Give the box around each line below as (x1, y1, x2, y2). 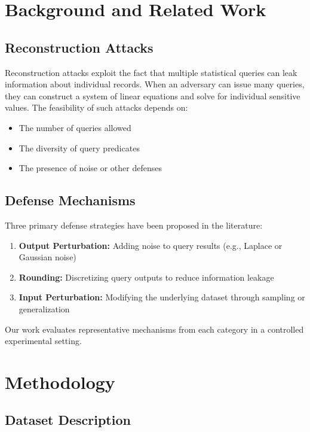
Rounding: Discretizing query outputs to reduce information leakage (19, 270, 274, 283)
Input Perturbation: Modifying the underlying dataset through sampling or (19, 291, 305, 303)
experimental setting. (5, 334, 82, 347)
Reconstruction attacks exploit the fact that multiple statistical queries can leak (5, 66, 297, 78)
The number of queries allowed (19, 121, 131, 133)
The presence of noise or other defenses (19, 162, 162, 174)
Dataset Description (5, 410, 131, 429)
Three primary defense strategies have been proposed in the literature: (5, 218, 263, 231)
